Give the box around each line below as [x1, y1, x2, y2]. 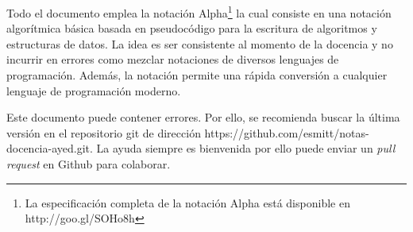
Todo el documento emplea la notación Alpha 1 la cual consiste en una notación [6, 2, 392, 21]
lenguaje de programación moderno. [6, 82, 181, 99]
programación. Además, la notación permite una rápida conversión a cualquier [6, 67, 388, 83]
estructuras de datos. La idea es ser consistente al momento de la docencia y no [6, 35, 393, 52]
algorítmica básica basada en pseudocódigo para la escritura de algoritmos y [6, 20, 377, 37]
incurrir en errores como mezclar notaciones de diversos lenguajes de [6, 51, 339, 68]
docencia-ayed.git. [6, 140, 93, 157]
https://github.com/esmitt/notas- [204, 124, 369, 141]
